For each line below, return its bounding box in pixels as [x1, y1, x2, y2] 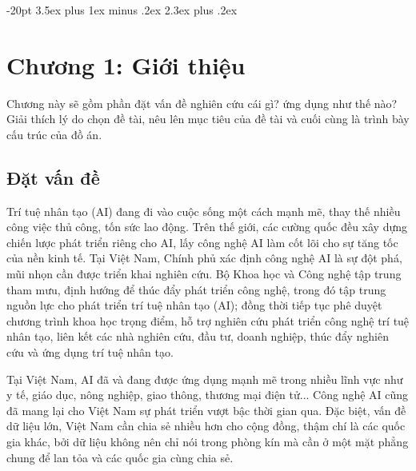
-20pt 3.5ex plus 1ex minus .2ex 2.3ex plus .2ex [6, 2, 238, 18]
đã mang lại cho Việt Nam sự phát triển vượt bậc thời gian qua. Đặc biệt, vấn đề [6, 401, 406, 418]
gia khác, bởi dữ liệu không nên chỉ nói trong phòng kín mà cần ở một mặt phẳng [6, 433, 409, 450]
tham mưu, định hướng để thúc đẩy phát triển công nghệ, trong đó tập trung [6, 281, 386, 297]
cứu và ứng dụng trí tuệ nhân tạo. [6, 344, 174, 361]
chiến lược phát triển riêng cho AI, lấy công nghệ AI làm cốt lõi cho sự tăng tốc [6, 234, 398, 250]
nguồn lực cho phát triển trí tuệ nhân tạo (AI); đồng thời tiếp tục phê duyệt [6, 297, 382, 313]
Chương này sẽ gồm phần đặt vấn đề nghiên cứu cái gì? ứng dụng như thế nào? [6, 94, 398, 111]
